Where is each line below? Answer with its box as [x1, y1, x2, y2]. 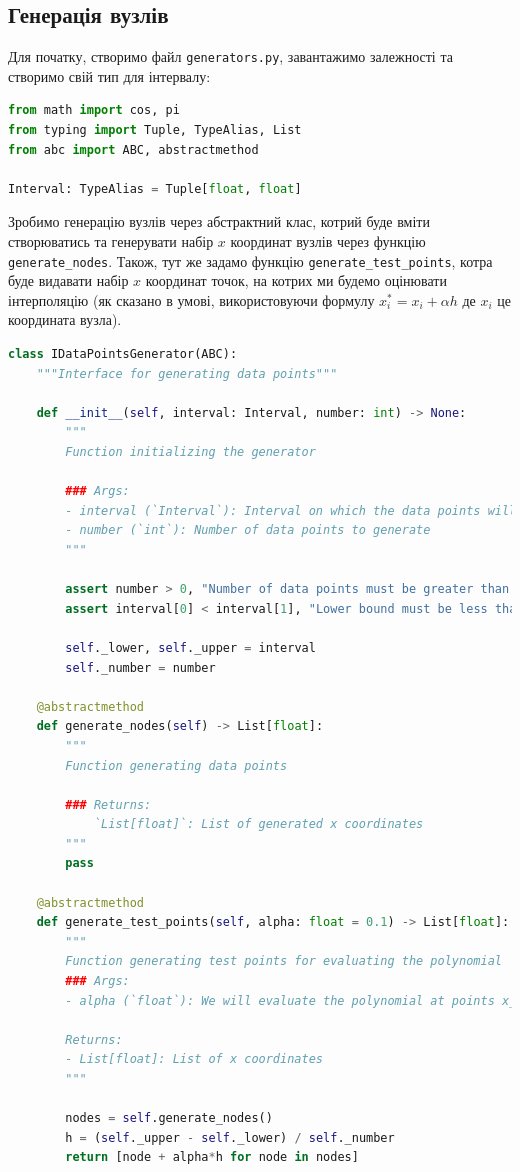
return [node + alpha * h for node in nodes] [65, 1150, 359, 1165]
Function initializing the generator [65, 445, 316, 460]
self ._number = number [65, 660, 216, 675]
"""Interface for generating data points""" [36, 366, 338, 381]
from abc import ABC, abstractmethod [8, 142, 259, 157]
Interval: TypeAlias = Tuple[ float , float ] [8, 181, 302, 196]
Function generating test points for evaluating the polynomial [65, 954, 502, 969]
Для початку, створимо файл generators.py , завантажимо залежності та [8, 46, 453, 67]
